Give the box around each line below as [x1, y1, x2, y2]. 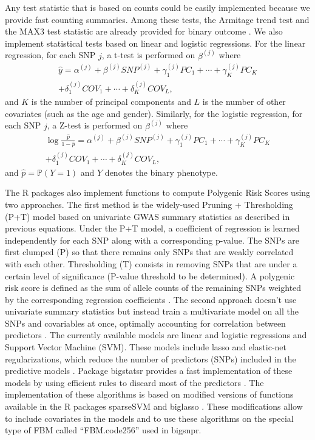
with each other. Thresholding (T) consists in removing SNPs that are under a [5, 257, 297, 270]
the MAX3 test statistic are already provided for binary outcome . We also [5, 25, 283, 38]
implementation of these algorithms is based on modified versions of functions [5, 388, 294, 401]
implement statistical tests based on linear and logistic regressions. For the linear [5, 36, 306, 49]
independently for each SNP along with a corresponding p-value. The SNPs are [5, 233, 299, 246]
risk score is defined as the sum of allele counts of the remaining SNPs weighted [5, 281, 302, 294]
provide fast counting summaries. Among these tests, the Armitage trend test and [5, 13, 310, 25]
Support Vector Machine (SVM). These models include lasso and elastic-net [5, 341, 287, 353]
